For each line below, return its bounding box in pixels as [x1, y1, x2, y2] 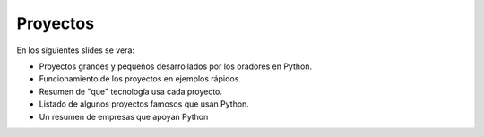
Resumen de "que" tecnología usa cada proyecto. [39, 86, 223, 97]
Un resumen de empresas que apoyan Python [39, 111, 209, 122]
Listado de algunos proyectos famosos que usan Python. [39, 98, 250, 109]
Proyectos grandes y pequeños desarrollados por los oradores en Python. [39, 61, 313, 72]
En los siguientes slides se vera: [16, 45, 134, 56]
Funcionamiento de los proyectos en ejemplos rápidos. [39, 73, 242, 84]
